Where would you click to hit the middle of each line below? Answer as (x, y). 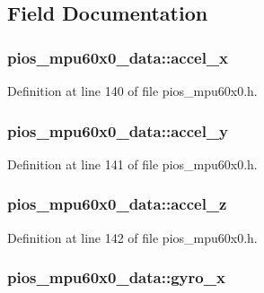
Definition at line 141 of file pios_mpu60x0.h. (132, 164)
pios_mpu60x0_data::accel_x (118, 57)
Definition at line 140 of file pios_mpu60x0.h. (132, 90)
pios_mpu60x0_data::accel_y (118, 130)
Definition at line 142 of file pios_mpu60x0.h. (132, 237)
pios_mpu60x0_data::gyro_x (116, 277)
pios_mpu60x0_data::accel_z (117, 204)
